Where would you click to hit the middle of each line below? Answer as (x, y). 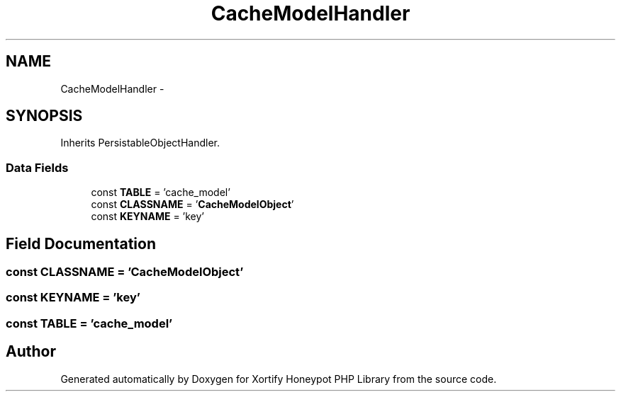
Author (31, 352)
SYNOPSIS (44, 116)
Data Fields (37, 167)
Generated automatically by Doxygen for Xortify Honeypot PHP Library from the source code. (279, 379)
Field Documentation (81, 243)
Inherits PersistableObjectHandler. (140, 143)
